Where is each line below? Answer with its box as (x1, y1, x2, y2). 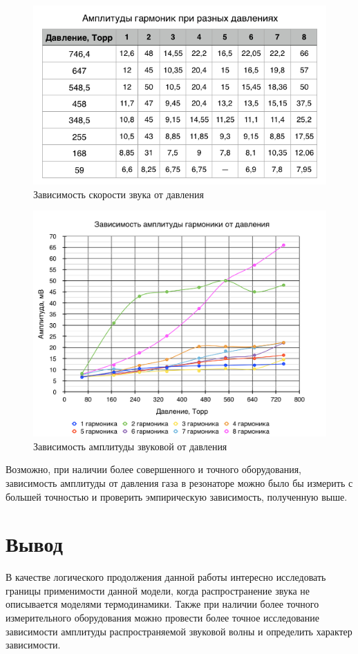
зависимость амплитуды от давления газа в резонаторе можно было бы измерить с (6, 475, 353, 490)
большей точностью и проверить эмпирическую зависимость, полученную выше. (6, 489, 348, 503)
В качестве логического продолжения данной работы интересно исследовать (6, 570, 326, 584)
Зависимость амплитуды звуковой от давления (33, 439, 227, 453)
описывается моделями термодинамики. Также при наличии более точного (6, 597, 319, 611)
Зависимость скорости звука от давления (33, 186, 204, 201)
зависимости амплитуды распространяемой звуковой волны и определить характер (6, 624, 352, 638)
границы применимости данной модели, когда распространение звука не (6, 583, 310, 597)
